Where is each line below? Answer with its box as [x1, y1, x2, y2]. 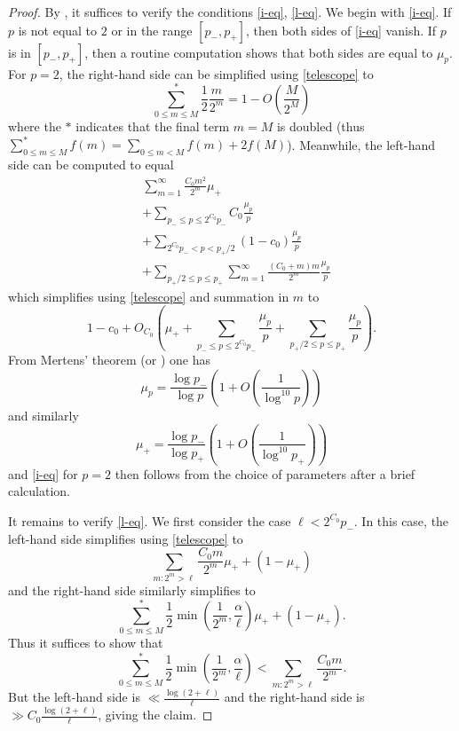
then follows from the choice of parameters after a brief [115, 464, 415, 483]
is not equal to [18, 20, 98, 39]
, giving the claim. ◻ [98, 705, 213, 724]
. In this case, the [353, 511, 449, 530]
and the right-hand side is [224, 688, 365, 706]
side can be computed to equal [8, 154, 174, 173]
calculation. [8, 482, 71, 500]
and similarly [8, 405, 79, 424]
